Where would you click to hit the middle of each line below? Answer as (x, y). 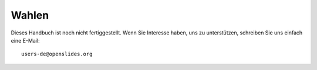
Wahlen (30, 15)
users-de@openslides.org (57, 54)
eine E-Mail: (26, 40)
